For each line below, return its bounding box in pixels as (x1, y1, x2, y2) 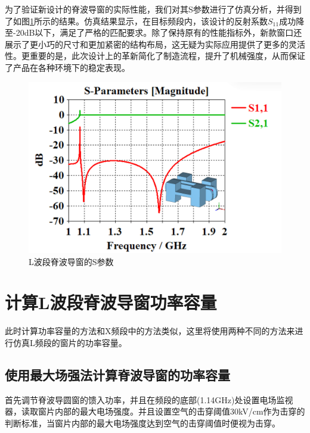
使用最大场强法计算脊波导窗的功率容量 (5, 365, 230, 384)
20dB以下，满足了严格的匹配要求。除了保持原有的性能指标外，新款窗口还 (15, 26, 302, 39)
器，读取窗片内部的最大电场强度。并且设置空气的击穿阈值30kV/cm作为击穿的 (5, 405, 305, 418)
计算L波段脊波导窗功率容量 (5, 290, 217, 314)
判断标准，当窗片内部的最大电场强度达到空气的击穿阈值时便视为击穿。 (5, 416, 280, 429)
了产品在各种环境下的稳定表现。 (5, 61, 130, 73)
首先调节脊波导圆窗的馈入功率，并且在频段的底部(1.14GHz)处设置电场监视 (5, 393, 293, 406)
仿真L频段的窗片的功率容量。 (13, 336, 127, 348)
